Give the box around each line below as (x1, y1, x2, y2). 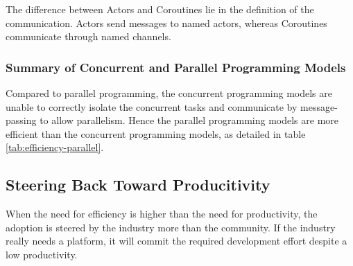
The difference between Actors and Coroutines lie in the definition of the (6, 2, 314, 16)
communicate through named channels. (6, 29, 171, 44)
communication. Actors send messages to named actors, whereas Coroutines (6, 15, 327, 30)
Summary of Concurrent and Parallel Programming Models (6, 58, 346, 76)
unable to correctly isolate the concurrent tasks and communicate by (6, 99, 298, 114)
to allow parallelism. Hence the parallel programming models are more (40, 113, 339, 127)
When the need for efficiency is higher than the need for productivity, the (6, 206, 318, 221)
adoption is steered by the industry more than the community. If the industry (6, 220, 336, 234)
